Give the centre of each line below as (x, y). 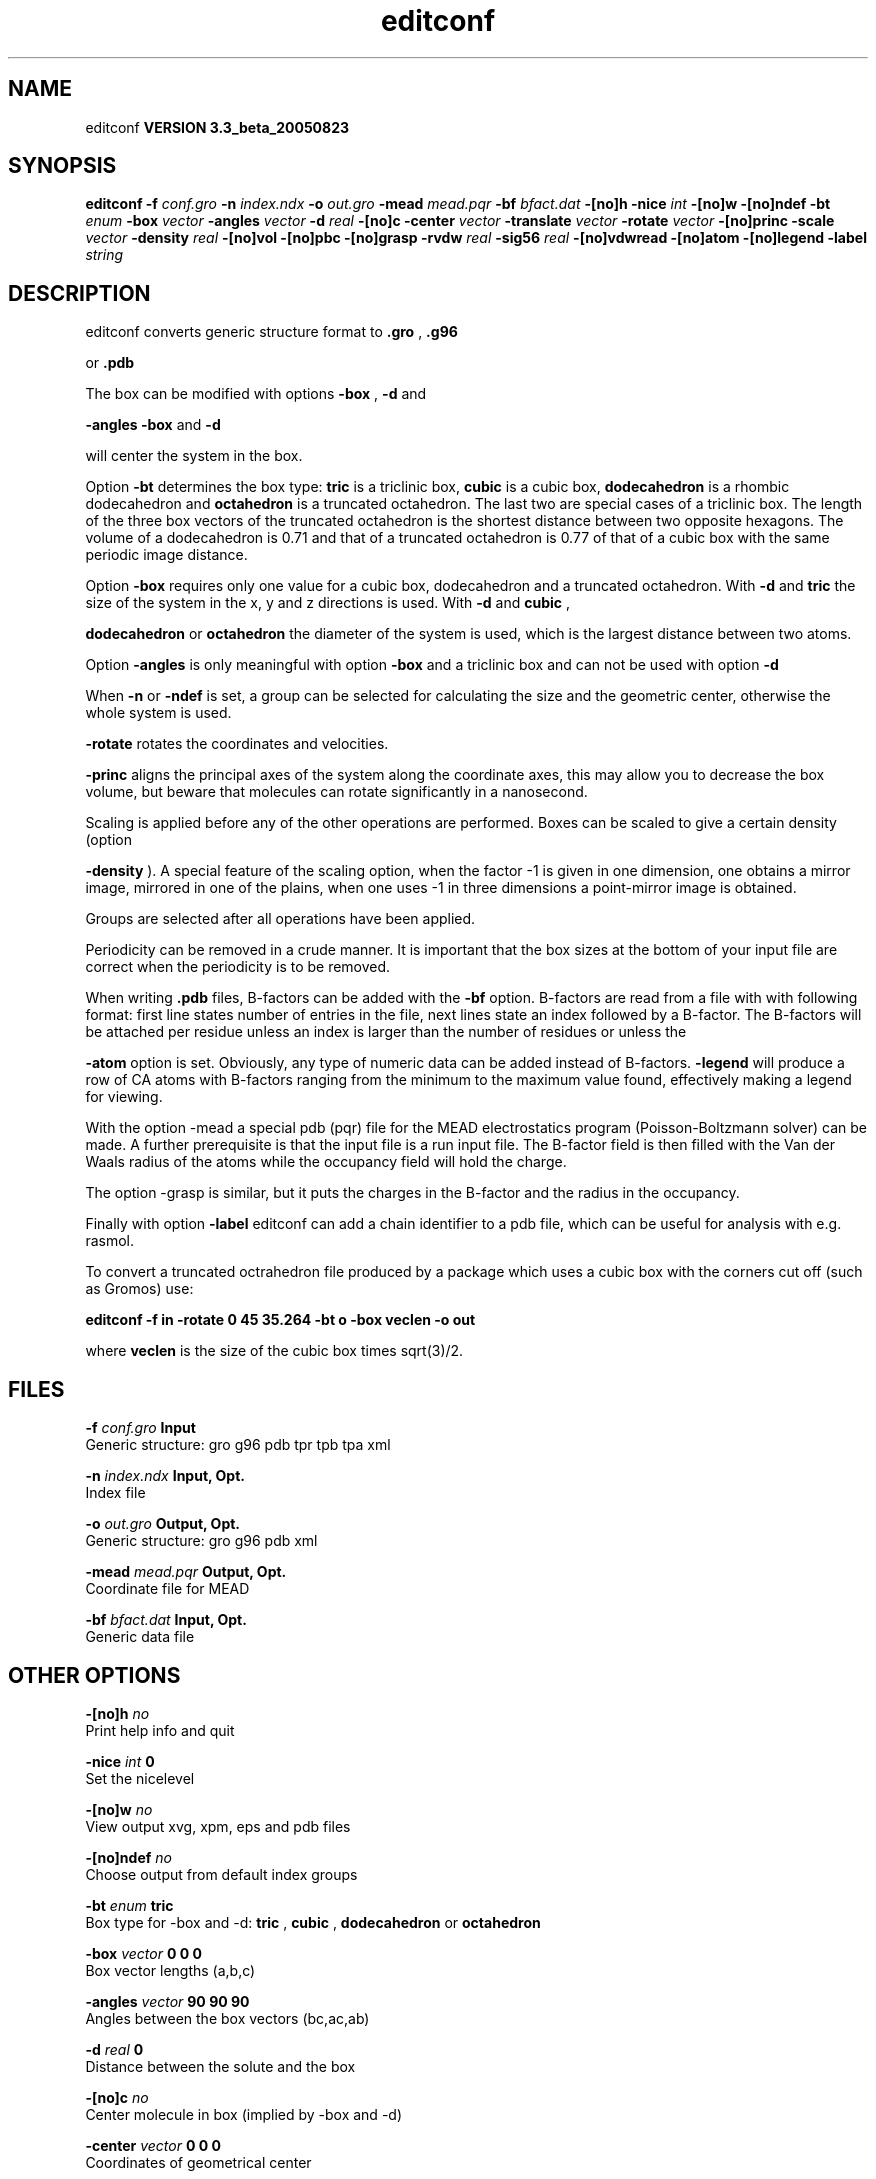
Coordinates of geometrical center (198, 2162)
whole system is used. (158, 713)
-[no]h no (117, 1713)
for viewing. (124, 1097)
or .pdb (110, 363)
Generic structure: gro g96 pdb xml (201, 1541)
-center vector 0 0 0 (153, 2145)
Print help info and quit (160, 1730)
